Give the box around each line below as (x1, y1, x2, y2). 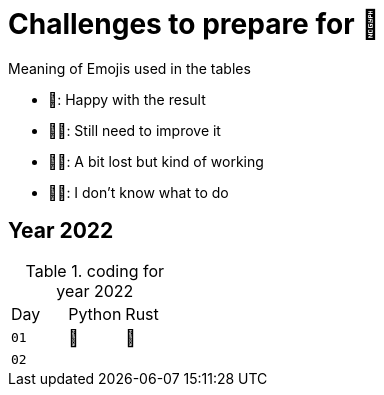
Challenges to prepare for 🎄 (8, 7, 380, 41)
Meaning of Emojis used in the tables (8, 59, 251, 77)
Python (68, 303, 122, 324)
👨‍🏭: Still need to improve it (48, 121, 221, 139)
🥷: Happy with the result (48, 90, 206, 108)
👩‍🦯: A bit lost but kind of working (48, 152, 264, 170)
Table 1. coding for (25, 260, 165, 281)
